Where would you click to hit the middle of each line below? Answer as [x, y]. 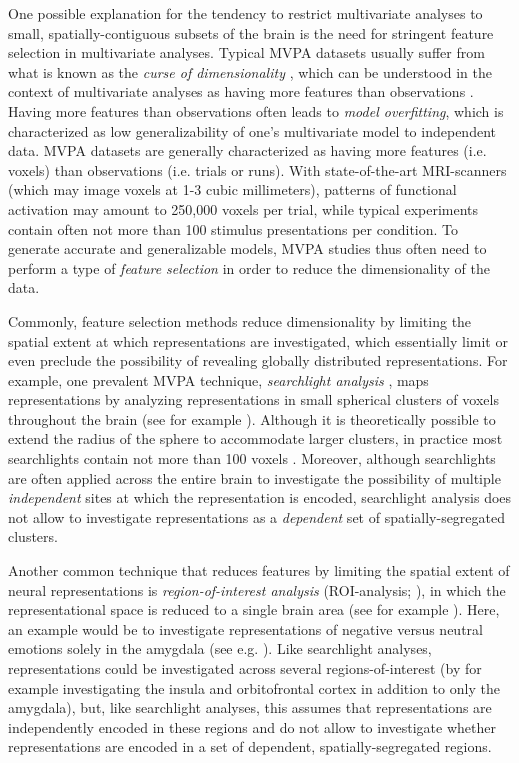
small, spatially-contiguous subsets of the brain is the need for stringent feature [251, 32]
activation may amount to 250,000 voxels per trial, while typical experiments [243, 208]
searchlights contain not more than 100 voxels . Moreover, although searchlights [252, 458]
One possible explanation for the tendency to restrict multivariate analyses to [245, 13]
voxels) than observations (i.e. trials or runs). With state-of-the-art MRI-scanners [257, 169]
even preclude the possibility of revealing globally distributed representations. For [258, 360]
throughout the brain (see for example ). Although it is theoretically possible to [252, 418]
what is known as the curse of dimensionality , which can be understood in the [250, 71]
